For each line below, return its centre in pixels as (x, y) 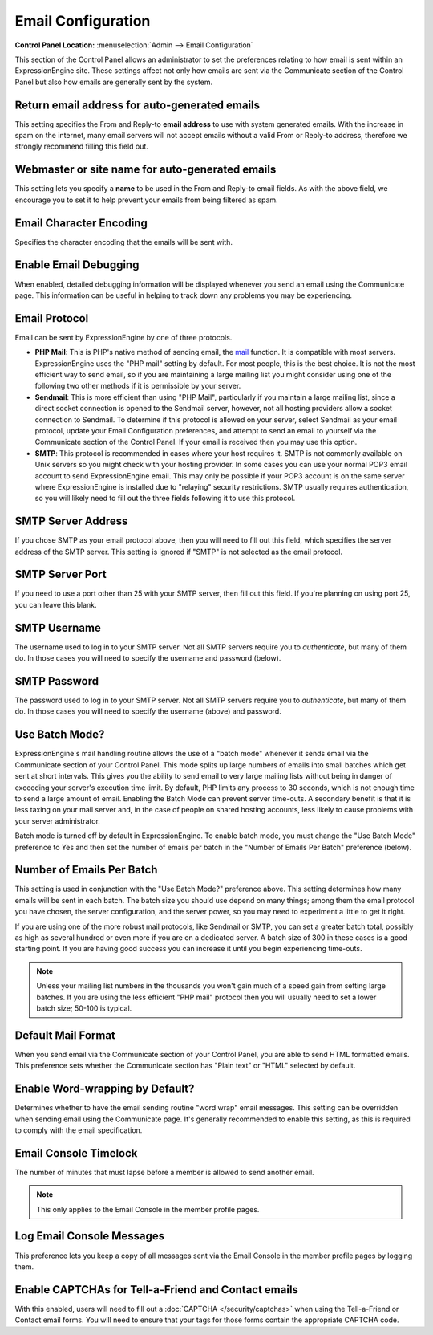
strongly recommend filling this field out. (81, 147)
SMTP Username (58, 627)
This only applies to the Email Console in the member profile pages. (148, 1209)
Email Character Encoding (81, 223)
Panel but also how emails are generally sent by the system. (114, 82)
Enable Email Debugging (77, 265)
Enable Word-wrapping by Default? (105, 1089)
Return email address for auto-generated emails (138, 105)
